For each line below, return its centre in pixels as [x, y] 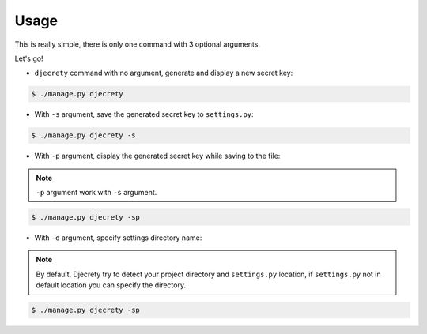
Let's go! [29, 58]
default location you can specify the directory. [111, 285]
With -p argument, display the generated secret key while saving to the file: [157, 156]
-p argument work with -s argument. [96, 193]
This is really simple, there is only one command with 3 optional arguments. [138, 44]
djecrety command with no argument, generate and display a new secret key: [164, 73]
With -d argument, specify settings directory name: [118, 238]
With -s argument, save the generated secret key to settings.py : [144, 114]
